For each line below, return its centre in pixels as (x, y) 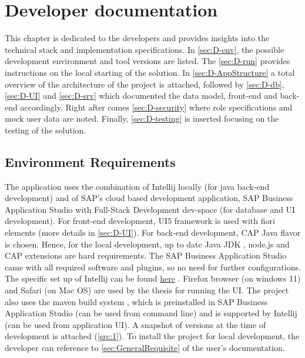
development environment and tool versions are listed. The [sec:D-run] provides (148, 61)
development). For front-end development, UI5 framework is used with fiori (140, 221)
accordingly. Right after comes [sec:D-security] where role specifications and (156, 107)
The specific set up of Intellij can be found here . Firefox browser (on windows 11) (153, 278)
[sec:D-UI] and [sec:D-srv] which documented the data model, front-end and (141, 96)
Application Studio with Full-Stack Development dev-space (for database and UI (150, 209)
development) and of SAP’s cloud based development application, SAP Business (149, 198)
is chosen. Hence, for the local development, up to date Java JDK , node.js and (147, 244)
